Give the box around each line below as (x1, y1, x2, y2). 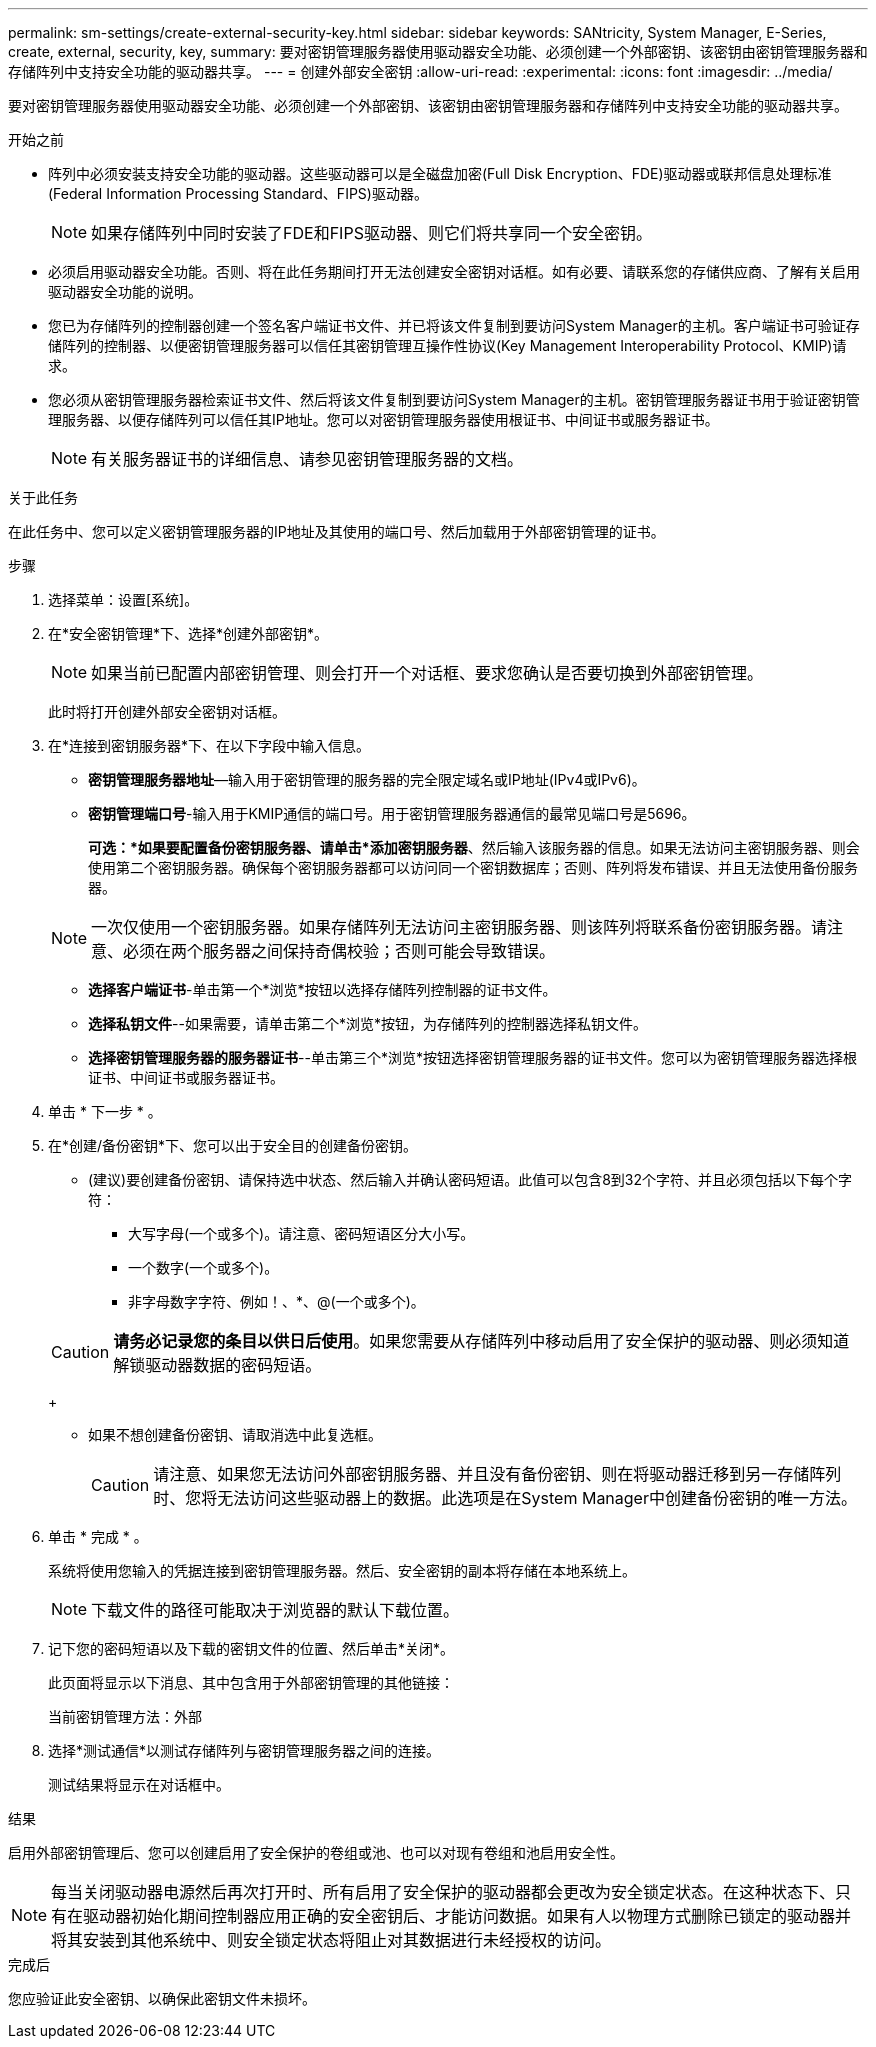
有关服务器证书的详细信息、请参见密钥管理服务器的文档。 (91, 449, 524, 469)
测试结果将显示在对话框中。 (48, 1776, 230, 1793)
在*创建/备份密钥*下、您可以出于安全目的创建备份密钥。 (48, 1137, 418, 1154)
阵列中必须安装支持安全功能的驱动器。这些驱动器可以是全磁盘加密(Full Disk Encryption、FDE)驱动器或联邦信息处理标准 (48, 165, 832, 182)
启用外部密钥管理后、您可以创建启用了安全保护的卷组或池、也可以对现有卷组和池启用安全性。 (8, 1844, 624, 1861)
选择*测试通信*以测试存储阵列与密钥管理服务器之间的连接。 (48, 1742, 441, 1759)
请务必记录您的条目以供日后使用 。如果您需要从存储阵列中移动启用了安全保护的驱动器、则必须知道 (113, 1331, 850, 1351)
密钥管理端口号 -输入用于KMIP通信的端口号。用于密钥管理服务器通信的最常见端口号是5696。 (88, 805, 696, 822)
